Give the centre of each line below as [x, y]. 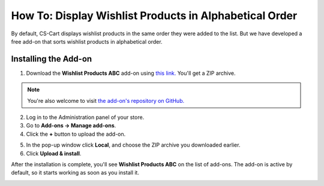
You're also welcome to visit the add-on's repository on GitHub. [106, 100]
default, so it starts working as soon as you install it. [75, 173]
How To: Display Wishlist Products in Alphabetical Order [154, 16]
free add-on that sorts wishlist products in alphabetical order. [87, 41]
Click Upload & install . [54, 153]
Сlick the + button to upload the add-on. [76, 134]
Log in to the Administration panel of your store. [85, 117]
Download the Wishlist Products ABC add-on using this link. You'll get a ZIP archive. [131, 73]
